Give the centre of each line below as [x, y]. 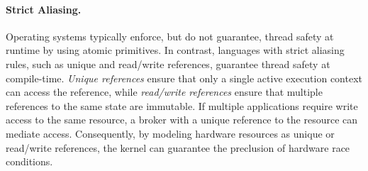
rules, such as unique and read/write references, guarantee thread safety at [168, 64]
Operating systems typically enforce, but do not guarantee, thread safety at [170, 36]
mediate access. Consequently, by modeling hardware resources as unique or [170, 133]
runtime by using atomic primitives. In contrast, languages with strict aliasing [175, 50]
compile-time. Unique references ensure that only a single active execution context [184, 78]
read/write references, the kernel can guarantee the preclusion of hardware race [178, 147]
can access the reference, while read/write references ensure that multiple [164, 92]
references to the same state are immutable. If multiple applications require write [182, 105]
